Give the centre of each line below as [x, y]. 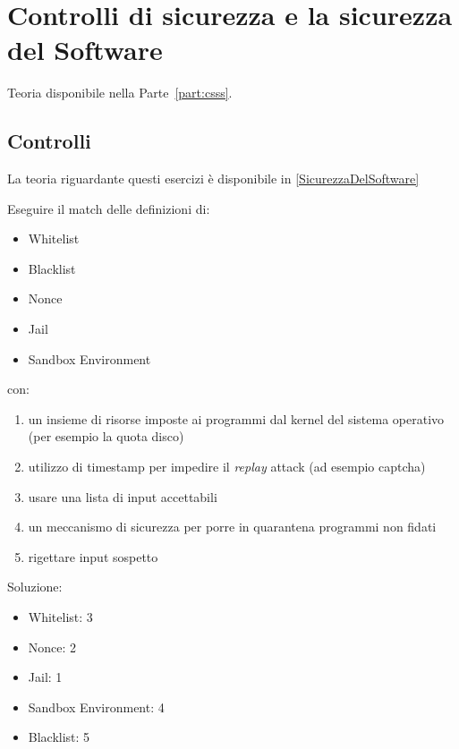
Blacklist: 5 [59, 737]
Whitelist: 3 [60, 617]
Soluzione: [35, 587]
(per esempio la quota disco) [106, 436]
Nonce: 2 [52, 647]
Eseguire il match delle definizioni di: [109, 208]
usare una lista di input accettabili [123, 496]
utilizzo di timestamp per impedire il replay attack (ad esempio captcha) [227, 467]
